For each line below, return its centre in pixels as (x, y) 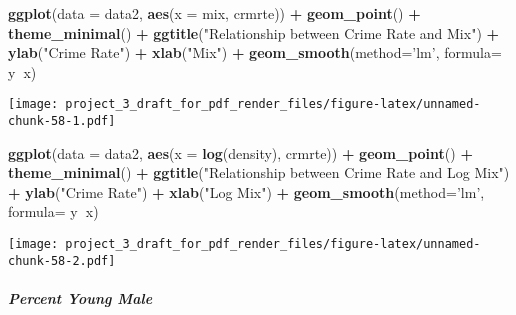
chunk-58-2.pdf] (62, 260)
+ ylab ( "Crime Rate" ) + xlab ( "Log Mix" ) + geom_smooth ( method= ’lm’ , (246, 191)
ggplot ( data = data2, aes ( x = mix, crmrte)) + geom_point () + (214, 13)
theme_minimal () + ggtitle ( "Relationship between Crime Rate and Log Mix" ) (259, 172)
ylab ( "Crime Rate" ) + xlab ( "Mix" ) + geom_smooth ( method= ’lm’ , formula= (255, 52)
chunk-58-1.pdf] (62, 121)
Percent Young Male (80, 297)
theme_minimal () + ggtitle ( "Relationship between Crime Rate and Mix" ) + (254, 32)
